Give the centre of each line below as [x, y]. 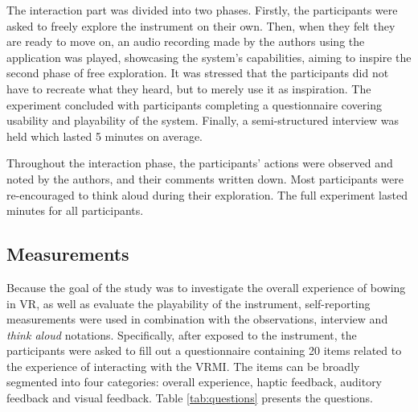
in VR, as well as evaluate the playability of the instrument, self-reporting [189, 303]
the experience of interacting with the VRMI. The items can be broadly [183, 366]
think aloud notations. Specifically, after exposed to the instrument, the [182, 334]
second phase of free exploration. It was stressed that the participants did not [198, 73]
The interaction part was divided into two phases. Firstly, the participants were [202, 10]
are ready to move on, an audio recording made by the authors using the [186, 41]
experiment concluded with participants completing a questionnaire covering [194, 104]
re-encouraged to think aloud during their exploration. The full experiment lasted [207, 194]
